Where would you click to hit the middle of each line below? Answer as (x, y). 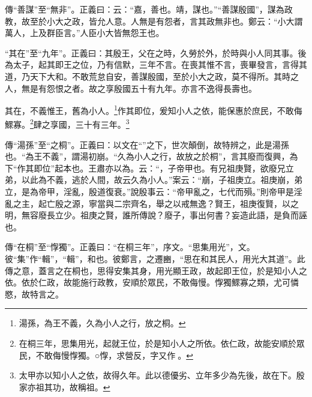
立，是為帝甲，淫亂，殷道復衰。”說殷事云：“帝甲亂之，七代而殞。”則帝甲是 (149, 192)
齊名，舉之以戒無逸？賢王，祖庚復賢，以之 (214, 203)
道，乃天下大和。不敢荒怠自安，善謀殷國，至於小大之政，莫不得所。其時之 (152, 76)
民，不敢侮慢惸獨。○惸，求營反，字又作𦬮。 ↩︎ (106, 355)
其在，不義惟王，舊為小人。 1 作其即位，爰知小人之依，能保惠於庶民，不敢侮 (154, 109)
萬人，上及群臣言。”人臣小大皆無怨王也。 (85, 33)
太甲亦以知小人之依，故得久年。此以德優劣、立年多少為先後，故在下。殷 (162, 375)
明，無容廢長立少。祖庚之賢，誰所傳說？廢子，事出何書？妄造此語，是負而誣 (156, 215)
